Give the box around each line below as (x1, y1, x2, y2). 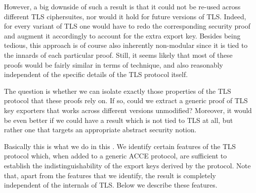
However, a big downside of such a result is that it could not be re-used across (4, 1, 241, 11)
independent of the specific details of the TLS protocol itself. (4, 69, 188, 79)
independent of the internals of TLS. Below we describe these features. (4, 180, 217, 190)
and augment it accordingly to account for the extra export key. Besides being (4, 30, 241, 40)
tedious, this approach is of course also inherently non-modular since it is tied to (4, 40, 248, 50)
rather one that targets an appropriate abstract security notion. (4, 124, 197, 135)
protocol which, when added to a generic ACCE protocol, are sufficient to (4, 151, 227, 161)
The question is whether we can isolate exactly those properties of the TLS (4, 85, 231, 96)
